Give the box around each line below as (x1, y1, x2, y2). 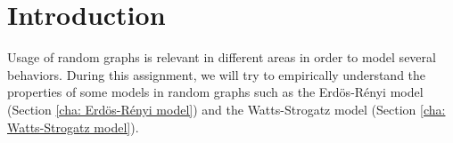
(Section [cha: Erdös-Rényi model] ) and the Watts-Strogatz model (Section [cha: (7, 99, 446, 118)
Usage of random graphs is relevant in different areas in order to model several (7, 48, 436, 67)
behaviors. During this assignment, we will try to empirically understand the (7, 65, 426, 83)
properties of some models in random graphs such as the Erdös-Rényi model (7, 83, 424, 101)
